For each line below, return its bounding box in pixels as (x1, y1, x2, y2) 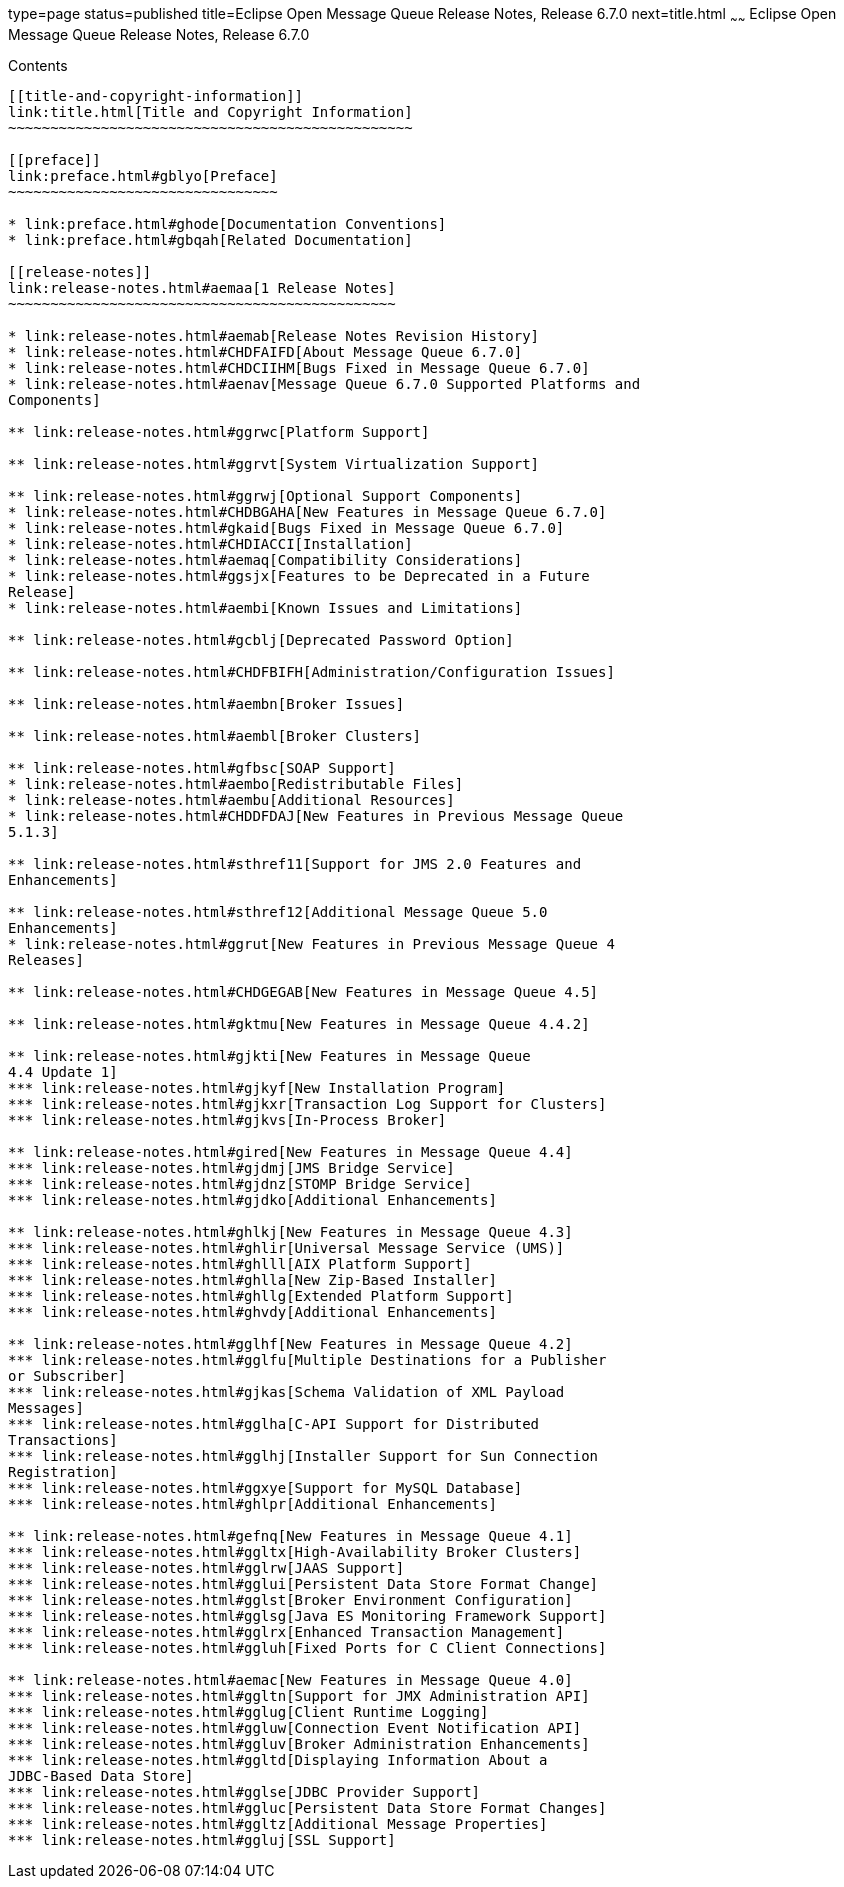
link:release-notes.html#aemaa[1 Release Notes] (8, 279, 396, 296)
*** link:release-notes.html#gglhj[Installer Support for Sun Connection (8, 1447, 599, 1464)
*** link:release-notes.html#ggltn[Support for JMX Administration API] (8, 1687, 590, 1704)
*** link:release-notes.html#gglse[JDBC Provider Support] (8, 1783, 481, 1800)
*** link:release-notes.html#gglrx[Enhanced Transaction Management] (8, 1623, 565, 1640)
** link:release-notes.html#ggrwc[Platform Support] (8, 423, 430, 440)
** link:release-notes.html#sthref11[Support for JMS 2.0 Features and (8, 855, 582, 872)
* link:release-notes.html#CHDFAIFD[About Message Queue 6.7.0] (8, 343, 523, 360)
